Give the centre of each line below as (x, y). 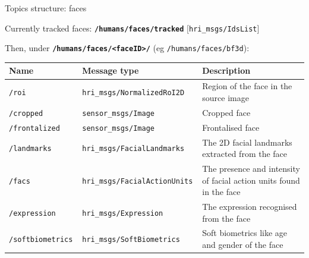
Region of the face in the (247, 86)
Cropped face (226, 112)
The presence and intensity (251, 168)
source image (226, 97)
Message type (111, 70)
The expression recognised (250, 206)
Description (226, 70)
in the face (221, 192)
